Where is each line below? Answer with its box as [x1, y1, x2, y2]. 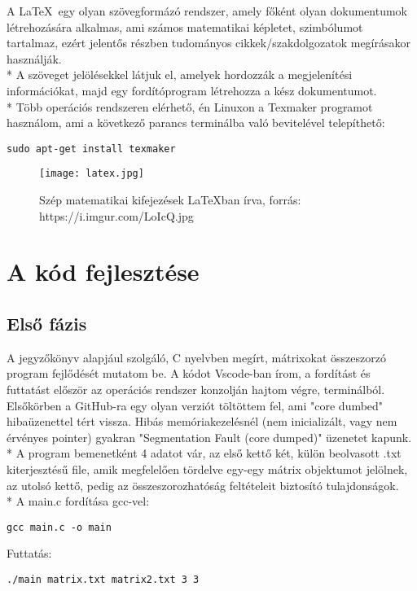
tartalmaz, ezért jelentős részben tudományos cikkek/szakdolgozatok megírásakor [7, 34, 410, 51]
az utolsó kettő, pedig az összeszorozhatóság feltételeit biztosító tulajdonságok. [7, 476, 399, 493]
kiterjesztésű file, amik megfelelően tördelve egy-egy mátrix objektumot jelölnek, [7, 460, 408, 477]
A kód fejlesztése [7, 255, 200, 288]
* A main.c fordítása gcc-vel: [7, 492, 150, 510]
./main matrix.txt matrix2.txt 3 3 [7, 574, 200, 586]
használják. [7, 50, 62, 67]
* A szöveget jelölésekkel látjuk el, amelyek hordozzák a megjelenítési [7, 66, 353, 83]
